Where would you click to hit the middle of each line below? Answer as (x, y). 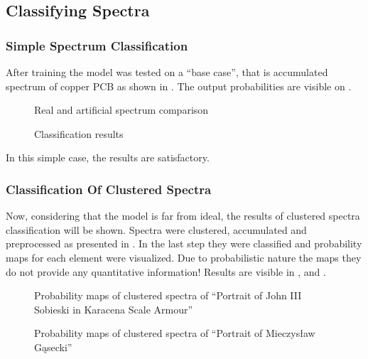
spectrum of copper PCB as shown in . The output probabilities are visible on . (179, 86)
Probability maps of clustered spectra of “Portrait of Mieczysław (175, 333)
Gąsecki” (53, 347)
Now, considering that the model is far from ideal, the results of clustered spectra (183, 216)
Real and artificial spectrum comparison (121, 110)
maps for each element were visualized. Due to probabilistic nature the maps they (184, 257)
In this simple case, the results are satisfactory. (108, 157)
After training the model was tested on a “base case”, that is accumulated (167, 72)
